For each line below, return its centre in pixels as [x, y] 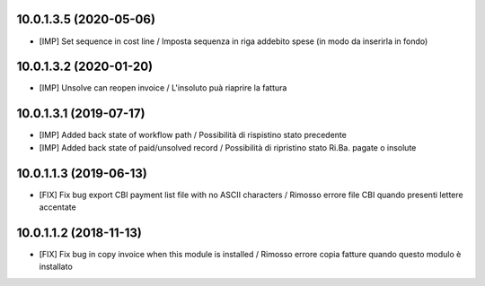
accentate [57, 207]
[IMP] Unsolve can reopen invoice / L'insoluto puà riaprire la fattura [163, 88]
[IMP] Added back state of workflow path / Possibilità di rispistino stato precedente [193, 135]
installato [56, 267]
